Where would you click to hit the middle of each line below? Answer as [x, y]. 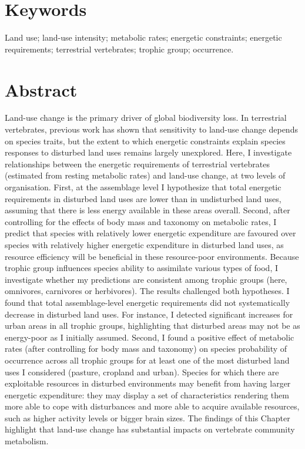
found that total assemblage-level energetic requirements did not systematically [148, 302]
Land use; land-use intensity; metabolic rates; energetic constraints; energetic [143, 37]
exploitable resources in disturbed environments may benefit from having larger [148, 383]
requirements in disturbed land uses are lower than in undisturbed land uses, [143, 198]
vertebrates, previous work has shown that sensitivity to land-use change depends [151, 129]
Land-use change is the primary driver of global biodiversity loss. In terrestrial [146, 118]
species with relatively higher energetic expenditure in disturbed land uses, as [144, 244]
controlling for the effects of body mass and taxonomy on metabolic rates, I [141, 221]
